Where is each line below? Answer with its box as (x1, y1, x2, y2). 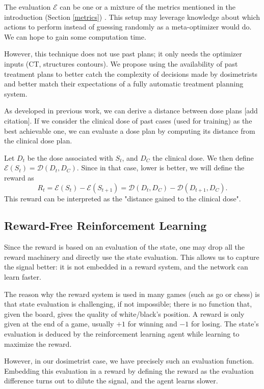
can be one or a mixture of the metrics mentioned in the (60, 2, 236, 12)
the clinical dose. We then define (152, 152, 254, 163)
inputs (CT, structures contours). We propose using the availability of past (4, 58, 238, 69)
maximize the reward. (4, 338, 72, 349)
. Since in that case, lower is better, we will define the (76, 162, 245, 173)
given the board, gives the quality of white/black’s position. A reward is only (4, 308, 245, 319)
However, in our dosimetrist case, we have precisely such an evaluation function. (4, 355, 254, 366)
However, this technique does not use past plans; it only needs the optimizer (4, 48, 242, 59)
